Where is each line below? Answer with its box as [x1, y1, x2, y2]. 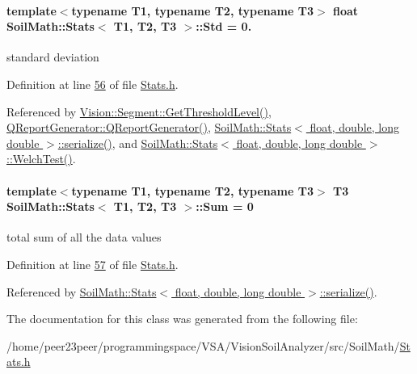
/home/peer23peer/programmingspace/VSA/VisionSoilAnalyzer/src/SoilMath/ [6, 337, 400, 354]
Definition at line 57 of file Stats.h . [6, 255, 179, 272]
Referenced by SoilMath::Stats [6, 283, 157, 300]
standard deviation [6, 48, 99, 65]
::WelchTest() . [6, 150, 76, 167]
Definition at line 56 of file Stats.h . [6, 75, 179, 92]
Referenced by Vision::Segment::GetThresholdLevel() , [6, 103, 272, 120]
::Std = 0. [196, 18, 252, 35]
